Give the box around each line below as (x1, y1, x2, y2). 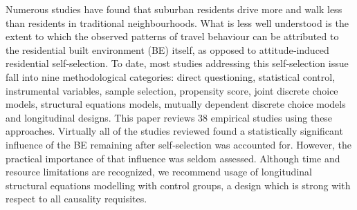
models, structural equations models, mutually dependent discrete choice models (6, 97, 346, 111)
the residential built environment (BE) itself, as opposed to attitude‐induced (6, 42, 329, 57)
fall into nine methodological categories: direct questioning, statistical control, (6, 69, 336, 84)
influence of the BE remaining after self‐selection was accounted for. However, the (6, 137, 352, 151)
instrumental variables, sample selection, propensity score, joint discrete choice (6, 83, 338, 97)
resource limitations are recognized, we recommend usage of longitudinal (6, 164, 312, 179)
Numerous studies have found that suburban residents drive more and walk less (6, 2, 342, 16)
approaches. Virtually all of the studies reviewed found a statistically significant (6, 124, 343, 138)
